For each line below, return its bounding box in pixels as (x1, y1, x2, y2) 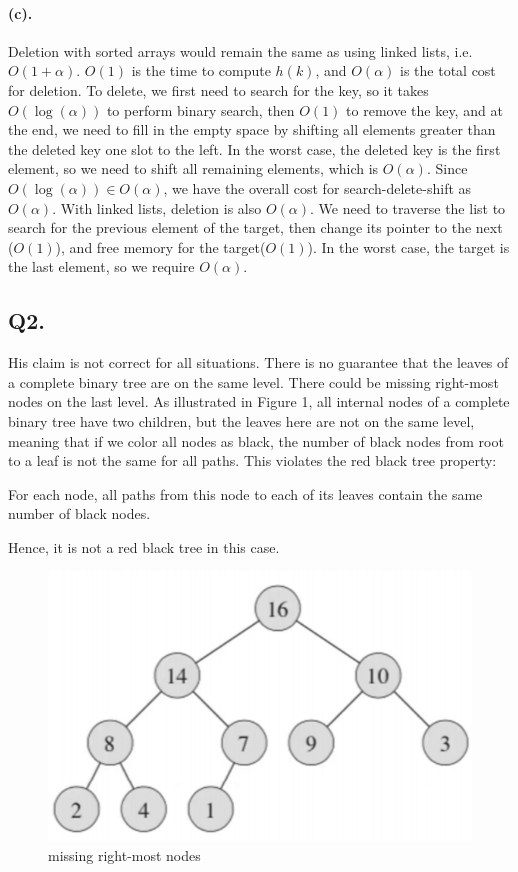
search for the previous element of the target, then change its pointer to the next (8, 217, 503, 238)
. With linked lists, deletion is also (52, 197, 262, 218)
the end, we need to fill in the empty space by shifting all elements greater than (8, 119, 496, 140)
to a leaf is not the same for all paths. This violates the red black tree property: (8, 450, 497, 471)
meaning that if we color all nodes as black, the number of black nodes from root (8, 430, 504, 451)
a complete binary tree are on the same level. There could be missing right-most (8, 371, 499, 392)
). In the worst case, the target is (307, 236, 510, 257)
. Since (426, 158, 468, 179)
